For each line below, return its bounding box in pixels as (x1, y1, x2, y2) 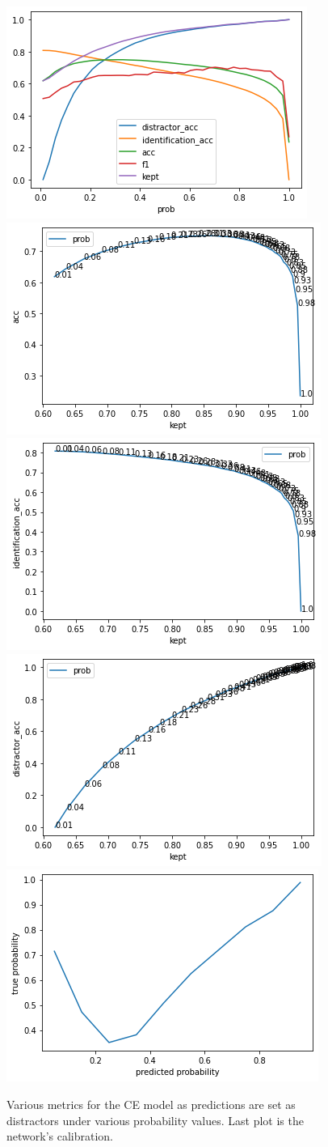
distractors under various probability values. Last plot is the (6, 1111, 304, 1128)
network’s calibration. (6, 1128, 114, 1145)
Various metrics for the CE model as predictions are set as (6, 1095, 296, 1112)
